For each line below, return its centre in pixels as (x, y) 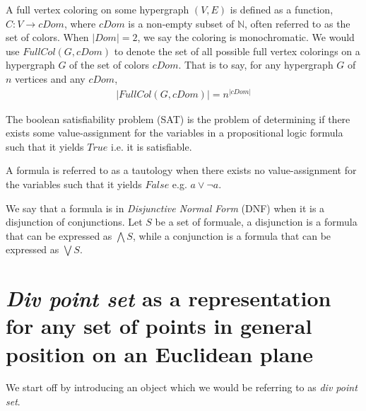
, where (80, 23)
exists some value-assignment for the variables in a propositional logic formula (175, 133)
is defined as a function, (282, 9)
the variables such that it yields (74, 184)
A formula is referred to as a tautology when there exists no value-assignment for (181, 170)
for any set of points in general (159, 326)
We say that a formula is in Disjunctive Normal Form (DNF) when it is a (165, 208)
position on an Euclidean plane (159, 353)
